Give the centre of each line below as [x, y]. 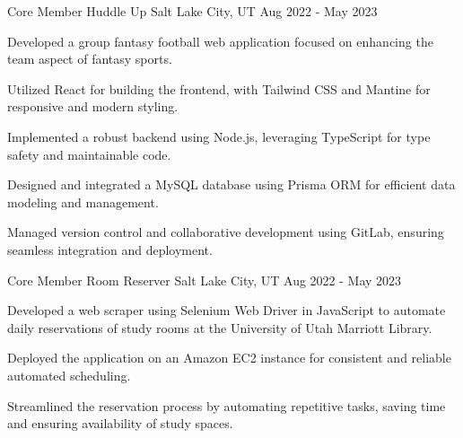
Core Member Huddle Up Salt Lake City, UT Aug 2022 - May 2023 [192, 11]
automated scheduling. [69, 375]
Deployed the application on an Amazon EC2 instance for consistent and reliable [229, 358]
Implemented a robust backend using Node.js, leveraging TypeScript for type [219, 136]
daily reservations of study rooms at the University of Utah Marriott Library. [220, 327]
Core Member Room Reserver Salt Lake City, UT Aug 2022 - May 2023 [205, 280]
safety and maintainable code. [89, 154]
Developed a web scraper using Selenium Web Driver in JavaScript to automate [227, 310]
